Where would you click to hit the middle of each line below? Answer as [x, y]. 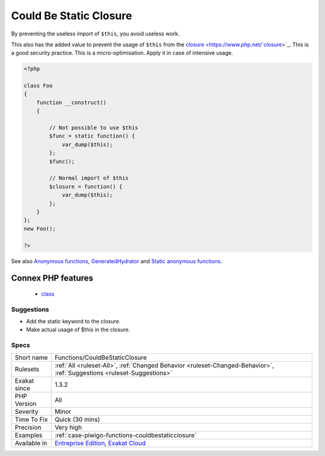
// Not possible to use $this [94, 128]
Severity [26, 412]
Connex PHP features [52, 278]
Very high [68, 427]
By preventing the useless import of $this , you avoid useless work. [95, 34]
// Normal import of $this [89, 178]
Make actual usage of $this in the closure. [78, 330]
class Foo [38, 86]
